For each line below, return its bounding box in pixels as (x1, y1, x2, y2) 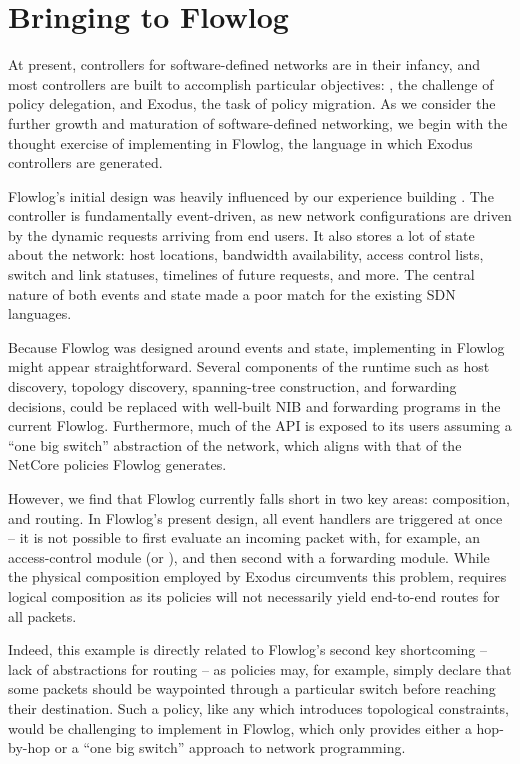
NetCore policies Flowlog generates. (8, 454, 227, 475)
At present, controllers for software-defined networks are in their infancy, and (8, 54, 480, 75)
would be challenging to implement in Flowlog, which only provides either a (8, 717, 472, 738)
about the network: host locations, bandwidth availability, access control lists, (8, 244, 484, 265)
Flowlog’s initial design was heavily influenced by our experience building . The (8, 185, 494, 206)
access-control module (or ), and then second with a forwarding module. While (8, 546, 490, 567)
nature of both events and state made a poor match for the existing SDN (8, 283, 456, 304)
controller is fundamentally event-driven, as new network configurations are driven (8, 205, 512, 226)
